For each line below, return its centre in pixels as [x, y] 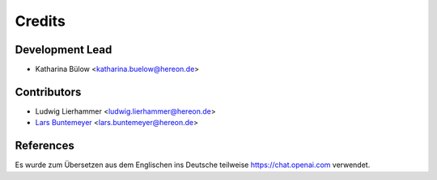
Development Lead [64, 50]
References [45, 146]
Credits [40, 21]
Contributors [48, 92]
